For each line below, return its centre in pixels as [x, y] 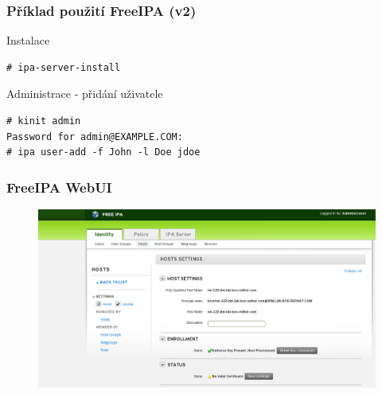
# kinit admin [44, 121]
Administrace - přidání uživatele [85, 94]
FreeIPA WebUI [59, 187]
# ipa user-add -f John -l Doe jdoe [103, 152]
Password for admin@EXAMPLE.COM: [95, 137]
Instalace [28, 40]
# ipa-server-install [64, 67]
